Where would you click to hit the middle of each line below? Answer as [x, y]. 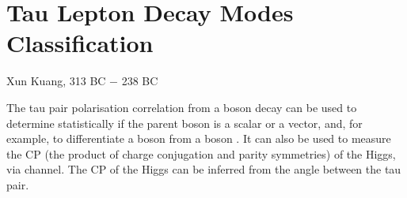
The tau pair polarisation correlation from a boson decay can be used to [182, 107]
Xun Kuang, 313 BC [56, 81]
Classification [80, 43]
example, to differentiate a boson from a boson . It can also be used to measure [199, 138]
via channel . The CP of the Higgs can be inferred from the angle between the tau [204, 169]
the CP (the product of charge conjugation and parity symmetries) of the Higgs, [201, 153]
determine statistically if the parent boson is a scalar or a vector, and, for [184, 123]
